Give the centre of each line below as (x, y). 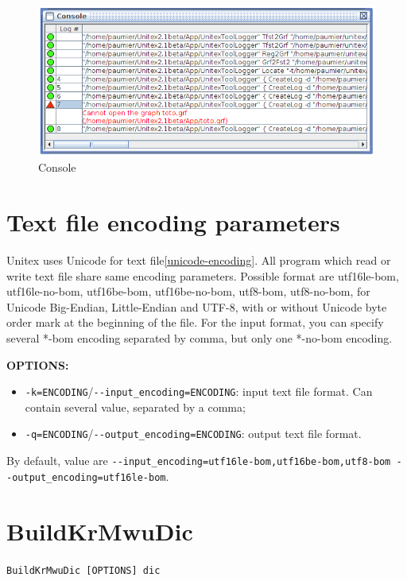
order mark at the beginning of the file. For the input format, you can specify (195, 322)
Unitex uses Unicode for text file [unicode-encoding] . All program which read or (199, 260)
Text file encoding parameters (173, 222)
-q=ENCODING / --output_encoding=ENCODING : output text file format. (193, 434)
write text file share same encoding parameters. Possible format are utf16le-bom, (203, 275)
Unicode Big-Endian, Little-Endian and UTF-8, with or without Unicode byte (197, 306)
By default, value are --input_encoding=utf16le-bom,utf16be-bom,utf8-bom (199, 461)
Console (57, 167)
